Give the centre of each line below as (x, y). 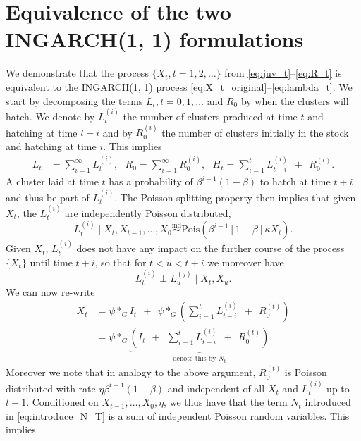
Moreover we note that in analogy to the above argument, (131, 372)
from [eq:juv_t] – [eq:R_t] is (283, 73)
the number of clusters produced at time (210, 116)
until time (51, 262)
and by (117, 132)
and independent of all (216, 388)
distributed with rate (51, 388)
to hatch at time (295, 181)
